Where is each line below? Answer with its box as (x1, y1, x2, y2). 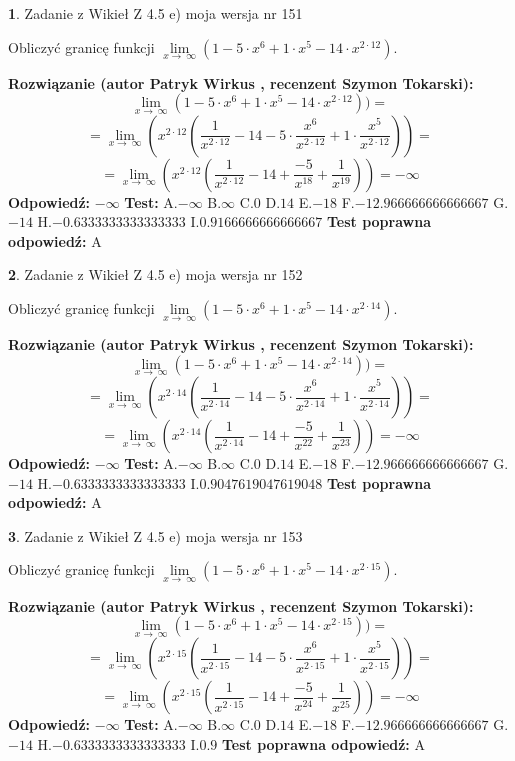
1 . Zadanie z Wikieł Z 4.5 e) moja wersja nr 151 (8, 3, 303, 23)
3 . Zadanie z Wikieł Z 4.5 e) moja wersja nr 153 (8, 525, 303, 546)
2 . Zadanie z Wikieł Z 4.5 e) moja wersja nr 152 (8, 264, 303, 285)
